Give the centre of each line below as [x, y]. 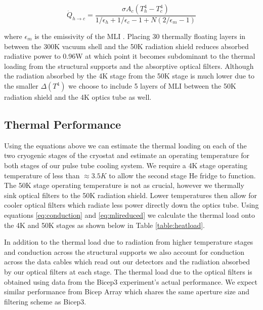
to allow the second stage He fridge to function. [182, 175]
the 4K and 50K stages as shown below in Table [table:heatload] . [104, 225]
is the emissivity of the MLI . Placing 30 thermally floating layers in [140, 36]
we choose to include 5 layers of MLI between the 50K [152, 86]
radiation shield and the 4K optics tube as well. [78, 97]
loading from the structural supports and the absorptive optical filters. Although [129, 66]
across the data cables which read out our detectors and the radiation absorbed [127, 262]
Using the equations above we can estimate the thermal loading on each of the [125, 145]
